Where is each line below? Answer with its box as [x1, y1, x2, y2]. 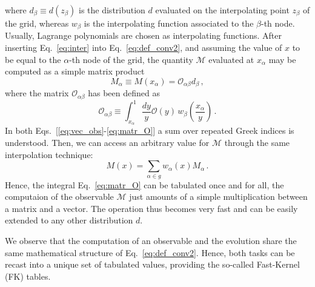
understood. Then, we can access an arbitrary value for [5, 136, 210, 149]
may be [268, 53, 296, 65]
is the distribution [79, 4, 145, 16]
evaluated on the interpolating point [155, 4, 290, 16]
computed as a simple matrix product [5, 65, 145, 78]
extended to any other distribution [5, 214, 133, 226]
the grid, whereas [5, 17, 69, 29]
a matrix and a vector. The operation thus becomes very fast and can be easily [5, 202, 298, 214]
